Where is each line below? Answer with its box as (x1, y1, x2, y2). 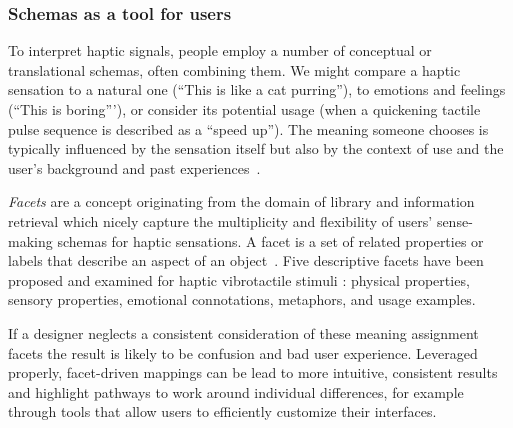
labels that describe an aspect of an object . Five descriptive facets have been (8, 250, 484, 271)
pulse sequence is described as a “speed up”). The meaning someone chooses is (8, 118, 489, 139)
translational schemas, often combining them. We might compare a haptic (8, 59, 461, 80)
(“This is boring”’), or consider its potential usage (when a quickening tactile (8, 99, 481, 119)
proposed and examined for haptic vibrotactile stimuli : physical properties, (8, 269, 470, 290)
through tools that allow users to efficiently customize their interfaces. (8, 401, 437, 422)
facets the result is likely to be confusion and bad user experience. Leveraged (8, 342, 478, 363)
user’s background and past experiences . (8, 157, 261, 178)
